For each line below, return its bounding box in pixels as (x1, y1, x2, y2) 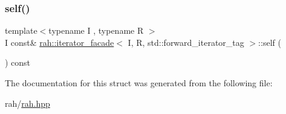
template (5, 24, 37, 37)
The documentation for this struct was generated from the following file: (5, 77, 273, 89)
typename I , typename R (48, 24, 144, 37)
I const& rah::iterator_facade (5, 36, 114, 48)
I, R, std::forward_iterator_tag (128, 36, 244, 48)
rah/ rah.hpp (5, 97, 50, 109)
